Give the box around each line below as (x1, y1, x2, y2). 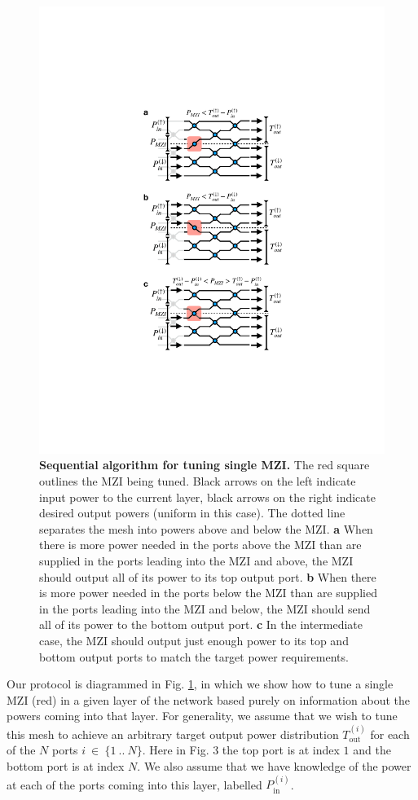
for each (370, 725, 410, 742)
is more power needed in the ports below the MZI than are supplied (39, 584, 377, 601)
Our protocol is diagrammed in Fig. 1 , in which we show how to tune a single (7, 675, 394, 692)
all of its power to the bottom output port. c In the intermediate (39, 616, 363, 633)
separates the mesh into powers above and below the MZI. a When (39, 520, 373, 537)
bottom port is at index (7, 757, 125, 774)
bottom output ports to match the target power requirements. (39, 648, 349, 665)
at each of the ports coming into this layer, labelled (7, 776, 262, 793)
